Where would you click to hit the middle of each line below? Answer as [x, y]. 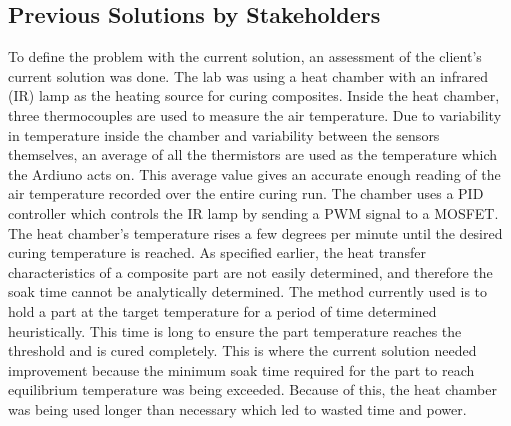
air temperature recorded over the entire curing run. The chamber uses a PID [246, 193]
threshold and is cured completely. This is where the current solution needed [242, 350]
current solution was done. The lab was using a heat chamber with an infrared [248, 75]
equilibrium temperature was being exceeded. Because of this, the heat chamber [252, 389]
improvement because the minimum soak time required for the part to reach [241, 369]
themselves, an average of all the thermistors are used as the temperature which [253, 154]
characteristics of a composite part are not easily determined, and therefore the [250, 271]
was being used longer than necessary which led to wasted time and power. [237, 408]
